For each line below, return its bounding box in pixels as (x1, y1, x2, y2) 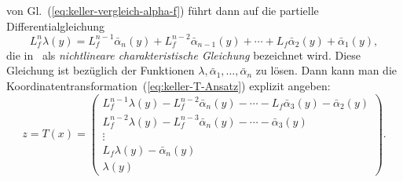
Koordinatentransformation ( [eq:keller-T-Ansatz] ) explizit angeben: (6, 77, 331, 93)
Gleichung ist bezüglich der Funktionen (6, 62, 195, 78)
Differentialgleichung (6, 17, 105, 34)
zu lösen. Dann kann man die (255, 62, 398, 78)
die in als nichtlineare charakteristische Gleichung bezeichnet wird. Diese (6, 46, 361, 63)
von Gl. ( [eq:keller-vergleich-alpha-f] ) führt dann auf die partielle (6, 2, 319, 18)
